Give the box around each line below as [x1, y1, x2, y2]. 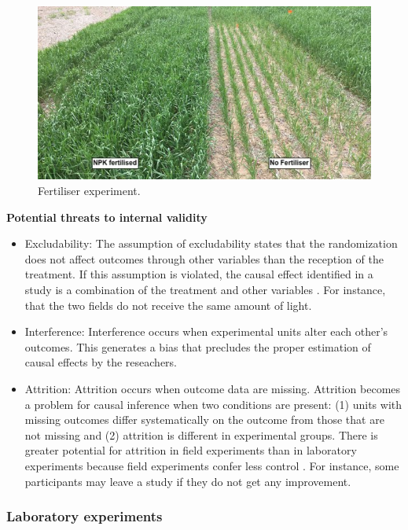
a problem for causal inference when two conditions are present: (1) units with [24, 396, 402, 412]
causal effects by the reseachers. [24, 354, 178, 370]
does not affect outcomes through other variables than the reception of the [24, 250, 384, 267]
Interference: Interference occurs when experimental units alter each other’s [24, 323, 388, 340]
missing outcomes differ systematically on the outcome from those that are [24, 411, 384, 428]
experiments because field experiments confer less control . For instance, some [24, 457, 399, 473]
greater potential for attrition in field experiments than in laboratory [24, 442, 357, 458]
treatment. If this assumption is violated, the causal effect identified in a [24, 266, 373, 282]
